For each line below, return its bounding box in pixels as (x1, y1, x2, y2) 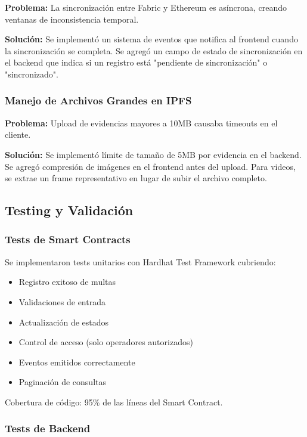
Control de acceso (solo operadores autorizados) (18, 336, 193, 348)
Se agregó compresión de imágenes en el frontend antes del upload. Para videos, (5, 160, 296, 172)
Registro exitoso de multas (18, 275, 116, 288)
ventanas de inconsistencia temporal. (5, 13, 139, 25)
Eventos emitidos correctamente (18, 355, 135, 368)
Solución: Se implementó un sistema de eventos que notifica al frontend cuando (5, 33, 298, 45)
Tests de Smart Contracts (5, 232, 131, 247)
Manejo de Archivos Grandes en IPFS (5, 93, 192, 108)
